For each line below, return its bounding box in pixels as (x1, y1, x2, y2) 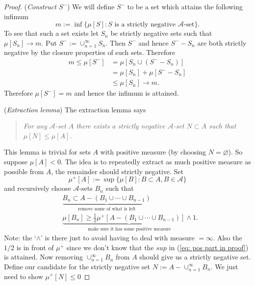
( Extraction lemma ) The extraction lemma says (4, 104, 146, 114)
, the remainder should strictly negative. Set (51, 166, 184, 176)
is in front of (16, 242, 54, 252)
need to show (4, 271, 43, 281)
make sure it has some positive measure (87, 226, 171, 232)
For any (23, 121, 47, 131)
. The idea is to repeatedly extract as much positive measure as (60, 156, 251, 167)
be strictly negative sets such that (110, 28, 212, 38)
